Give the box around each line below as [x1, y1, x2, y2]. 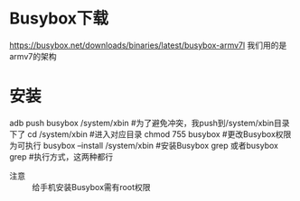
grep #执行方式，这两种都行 [9, 151, 114, 162]
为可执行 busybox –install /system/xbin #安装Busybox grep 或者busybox [9, 140, 278, 151]
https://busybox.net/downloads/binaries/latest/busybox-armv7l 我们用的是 [9, 40, 287, 50]
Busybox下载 [9, 8, 109, 29]
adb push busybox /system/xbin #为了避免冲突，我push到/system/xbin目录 [9, 117, 291, 128]
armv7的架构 [9, 50, 57, 61]
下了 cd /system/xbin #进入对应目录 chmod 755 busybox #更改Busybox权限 [9, 128, 292, 140]
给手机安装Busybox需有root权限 [32, 181, 151, 192]
